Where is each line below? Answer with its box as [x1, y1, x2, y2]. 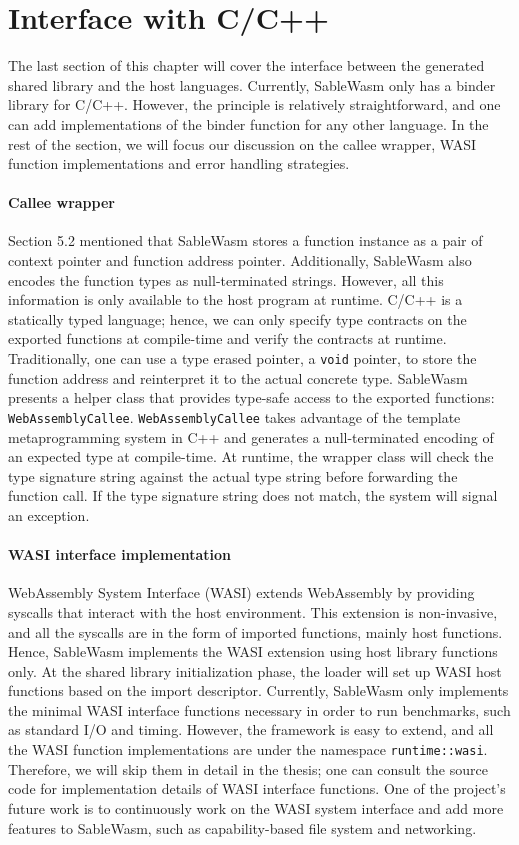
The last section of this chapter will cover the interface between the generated [8, 55, 485, 76]
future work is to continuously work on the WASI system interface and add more [8, 797, 504, 818]
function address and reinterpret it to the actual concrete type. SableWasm [8, 367, 468, 388]
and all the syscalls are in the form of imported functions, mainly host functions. [8, 621, 503, 642]
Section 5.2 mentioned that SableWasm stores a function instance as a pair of [8, 230, 483, 251]
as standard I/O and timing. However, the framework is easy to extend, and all [8, 719, 494, 740]
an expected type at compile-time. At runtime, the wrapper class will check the [8, 446, 494, 467]
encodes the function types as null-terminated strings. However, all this [8, 269, 444, 290]
